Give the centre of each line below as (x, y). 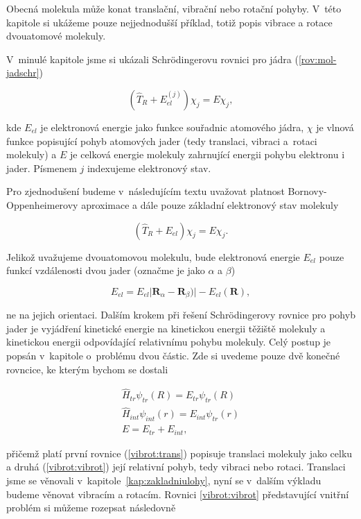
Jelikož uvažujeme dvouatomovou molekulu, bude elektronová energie (153, 256)
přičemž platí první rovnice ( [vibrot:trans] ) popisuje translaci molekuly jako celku (179, 453)
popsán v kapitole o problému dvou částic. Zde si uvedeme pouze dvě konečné (173, 355)
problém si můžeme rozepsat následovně (91, 508)
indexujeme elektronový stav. (149, 168)
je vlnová (335, 127)
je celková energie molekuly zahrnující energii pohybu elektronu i (208, 154)
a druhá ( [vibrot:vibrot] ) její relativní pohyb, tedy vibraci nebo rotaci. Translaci (176, 467)
